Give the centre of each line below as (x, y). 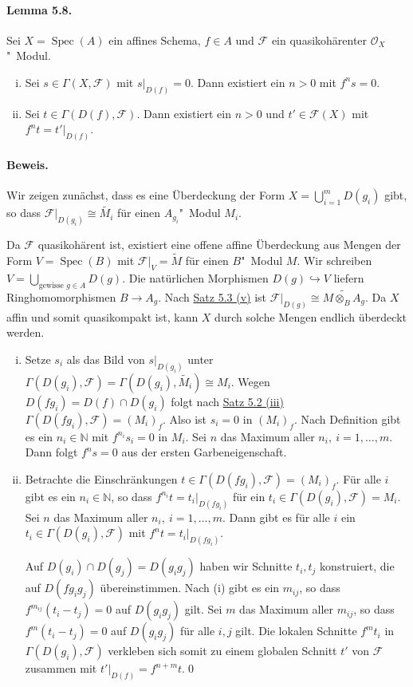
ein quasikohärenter (319, 39)
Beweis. (28, 164)
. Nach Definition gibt (347, 419)
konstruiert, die (357, 566)
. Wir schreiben (334, 260)
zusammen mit (61, 668)
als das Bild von (106, 359)
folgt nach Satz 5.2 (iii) (227, 401)
